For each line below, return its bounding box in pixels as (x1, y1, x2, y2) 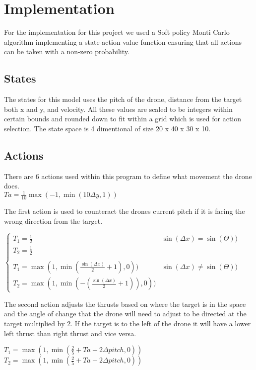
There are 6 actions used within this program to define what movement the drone (4, 171, 252, 181)
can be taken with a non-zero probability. (4, 46, 129, 57)
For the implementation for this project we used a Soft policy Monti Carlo (4, 27, 230, 37)
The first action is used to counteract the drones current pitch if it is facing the (4, 206, 245, 216)
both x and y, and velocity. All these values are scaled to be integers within (4, 103, 233, 114)
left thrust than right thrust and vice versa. (4, 328, 136, 338)
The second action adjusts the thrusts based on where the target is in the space (4, 298, 246, 309)
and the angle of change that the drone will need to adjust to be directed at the (4, 308, 247, 319)
